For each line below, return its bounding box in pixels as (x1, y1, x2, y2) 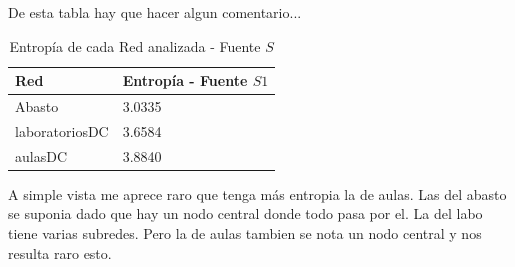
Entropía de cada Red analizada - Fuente (9, 35, 261, 56)
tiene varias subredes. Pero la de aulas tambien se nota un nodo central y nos (8, 223, 482, 243)
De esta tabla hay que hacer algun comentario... (8, 2, 302, 22)
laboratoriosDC (15, 120, 109, 141)
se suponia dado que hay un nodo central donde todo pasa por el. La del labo (8, 203, 483, 224)
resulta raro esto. (8, 242, 112, 263)
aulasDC (15, 145, 67, 166)
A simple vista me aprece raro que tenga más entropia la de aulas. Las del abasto (8, 183, 507, 204)
